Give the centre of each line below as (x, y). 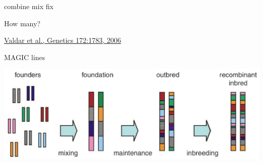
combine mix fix (29, 6)
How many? (22, 23)
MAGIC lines (25, 57)
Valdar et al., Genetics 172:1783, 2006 (63, 40)
